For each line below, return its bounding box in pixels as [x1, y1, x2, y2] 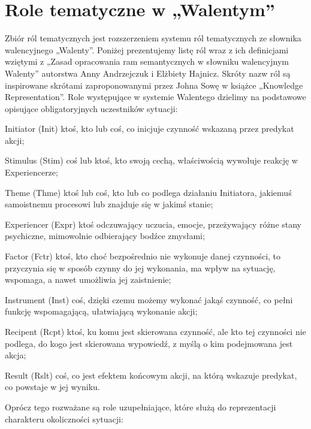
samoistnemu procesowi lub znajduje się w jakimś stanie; [5, 198, 213, 210]
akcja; [5, 349, 26, 361]
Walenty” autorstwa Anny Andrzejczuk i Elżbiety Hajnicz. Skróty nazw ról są [5, 67, 291, 79]
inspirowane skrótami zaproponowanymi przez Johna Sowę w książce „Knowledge [5, 78, 303, 91]
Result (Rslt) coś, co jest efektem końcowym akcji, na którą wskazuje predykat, [5, 368, 297, 381]
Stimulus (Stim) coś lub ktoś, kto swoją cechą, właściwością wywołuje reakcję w [5, 154, 298, 167]
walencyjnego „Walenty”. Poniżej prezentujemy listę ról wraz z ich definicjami [5, 43, 289, 56]
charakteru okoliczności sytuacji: [5, 412, 123, 425]
